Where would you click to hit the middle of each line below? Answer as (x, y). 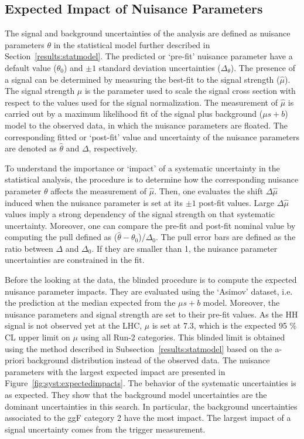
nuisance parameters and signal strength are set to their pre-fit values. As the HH (151, 314)
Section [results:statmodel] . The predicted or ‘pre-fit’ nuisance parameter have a (149, 56)
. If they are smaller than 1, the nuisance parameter (185, 248)
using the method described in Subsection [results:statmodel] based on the (139, 348)
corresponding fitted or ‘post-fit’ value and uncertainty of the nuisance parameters (152, 136)
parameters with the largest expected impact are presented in (115, 371)
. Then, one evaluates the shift (209, 190)
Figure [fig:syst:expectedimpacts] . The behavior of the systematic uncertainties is (151, 383)
